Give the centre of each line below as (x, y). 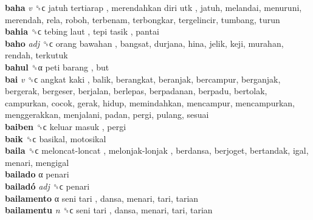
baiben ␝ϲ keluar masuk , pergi (66, 126)
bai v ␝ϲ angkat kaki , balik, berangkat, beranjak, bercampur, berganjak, (143, 79)
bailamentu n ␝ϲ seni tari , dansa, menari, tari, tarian (109, 210)
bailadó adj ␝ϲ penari (47, 186)
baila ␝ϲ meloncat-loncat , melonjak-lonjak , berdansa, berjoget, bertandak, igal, (157, 150)
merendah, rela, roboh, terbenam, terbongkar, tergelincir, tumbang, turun (143, 19)
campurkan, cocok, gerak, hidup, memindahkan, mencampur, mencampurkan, (150, 102)
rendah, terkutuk (36, 55)
